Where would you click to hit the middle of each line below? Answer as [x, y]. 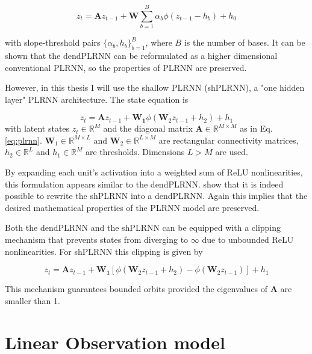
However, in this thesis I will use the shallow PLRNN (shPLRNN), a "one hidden [155, 87]
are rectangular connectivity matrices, [229, 140]
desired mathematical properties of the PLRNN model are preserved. [132, 207]
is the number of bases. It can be [245, 42]
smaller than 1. [33, 300]
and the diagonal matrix [148, 128]
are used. [232, 152]
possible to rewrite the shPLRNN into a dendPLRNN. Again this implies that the [156, 196]
